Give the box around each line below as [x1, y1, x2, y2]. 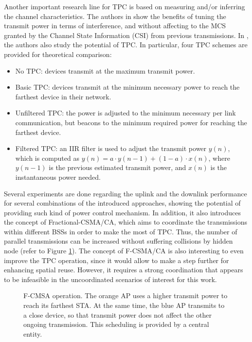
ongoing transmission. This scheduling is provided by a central [23, 319, 209, 329]
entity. [23, 328, 42, 339]
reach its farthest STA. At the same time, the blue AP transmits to [23, 300, 225, 310]
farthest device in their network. [15, 91, 111, 101]
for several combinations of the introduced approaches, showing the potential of [4, 198, 241, 208]
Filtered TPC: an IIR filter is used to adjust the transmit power [15, 143, 207, 153]
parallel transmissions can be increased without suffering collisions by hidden [4, 236, 233, 246]
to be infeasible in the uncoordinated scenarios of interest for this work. [4, 274, 217, 284]
